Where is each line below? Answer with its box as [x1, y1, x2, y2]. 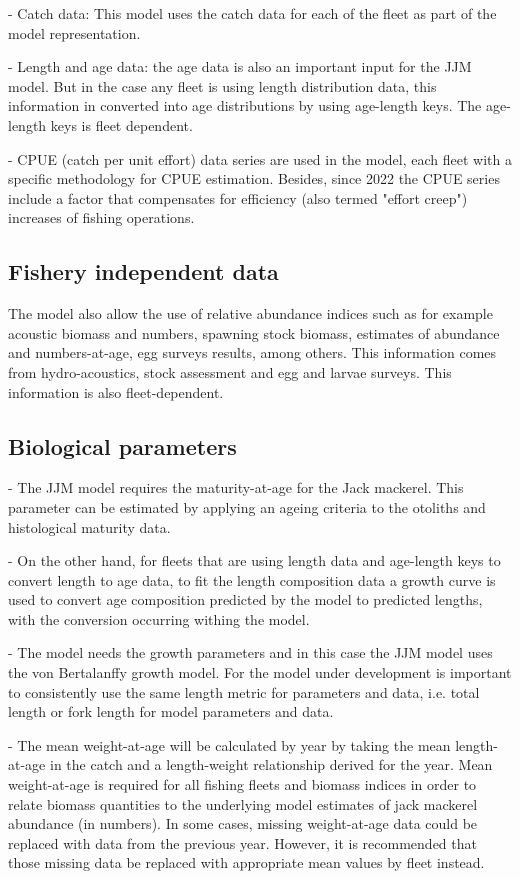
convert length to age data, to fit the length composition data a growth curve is [8, 569, 496, 590]
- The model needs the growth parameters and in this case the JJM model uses [8, 642, 493, 663]
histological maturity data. [8, 516, 171, 537]
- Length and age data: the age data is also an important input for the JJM [8, 56, 472, 77]
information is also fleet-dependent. [8, 381, 224, 402]
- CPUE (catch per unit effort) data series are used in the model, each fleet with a [8, 148, 512, 169]
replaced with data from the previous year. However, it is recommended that [8, 832, 477, 853]
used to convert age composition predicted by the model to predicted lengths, [8, 589, 483, 610]
